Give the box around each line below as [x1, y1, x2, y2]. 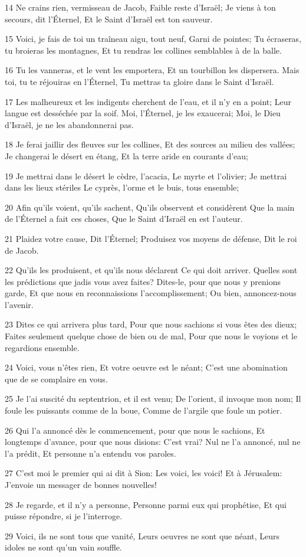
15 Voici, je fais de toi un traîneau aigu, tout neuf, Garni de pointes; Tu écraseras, [5, 32, 302, 45]
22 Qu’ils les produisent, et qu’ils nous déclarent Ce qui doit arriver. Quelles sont [5, 264, 298, 276]
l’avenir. [5, 298, 34, 310]
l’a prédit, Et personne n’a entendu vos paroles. [5, 447, 176, 459]
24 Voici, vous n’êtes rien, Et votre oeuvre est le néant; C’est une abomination [5, 361, 288, 373]
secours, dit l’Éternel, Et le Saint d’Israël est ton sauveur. [5, 12, 213, 25]
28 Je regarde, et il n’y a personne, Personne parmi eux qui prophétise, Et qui [5, 498, 287, 510]
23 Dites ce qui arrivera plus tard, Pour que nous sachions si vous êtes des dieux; [5, 318, 297, 330]
